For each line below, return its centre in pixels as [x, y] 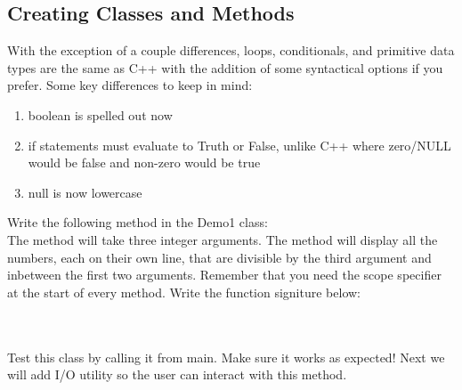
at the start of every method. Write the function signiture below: [184, 292]
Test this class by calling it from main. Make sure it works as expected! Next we [226, 357]
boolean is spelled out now [100, 114]
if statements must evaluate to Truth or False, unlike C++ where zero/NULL [239, 145]
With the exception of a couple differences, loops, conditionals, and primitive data [231, 50]
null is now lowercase [85, 192]
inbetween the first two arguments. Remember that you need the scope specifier [224, 275]
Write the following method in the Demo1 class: [138, 222]
